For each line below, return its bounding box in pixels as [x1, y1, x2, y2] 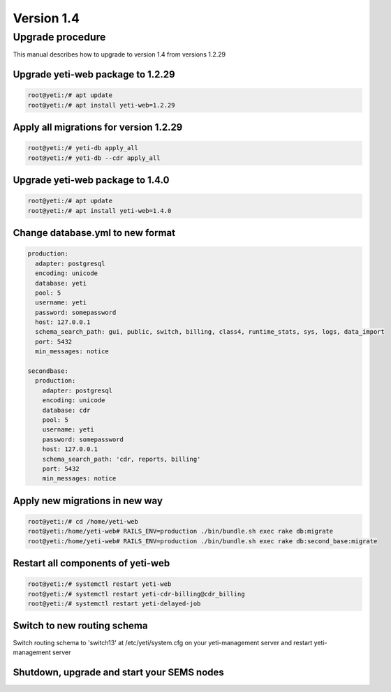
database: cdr [42, 406, 91, 414]
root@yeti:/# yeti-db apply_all [27, 144, 139, 152]
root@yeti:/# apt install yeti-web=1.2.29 [27, 101, 175, 109]
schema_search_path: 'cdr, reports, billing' [42, 455, 201, 463]
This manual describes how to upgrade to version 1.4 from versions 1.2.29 [13, 50, 226, 59]
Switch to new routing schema [13, 620, 148, 632]
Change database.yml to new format [13, 227, 176, 239]
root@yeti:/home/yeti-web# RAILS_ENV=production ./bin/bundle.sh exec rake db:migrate [27, 527, 334, 536]
